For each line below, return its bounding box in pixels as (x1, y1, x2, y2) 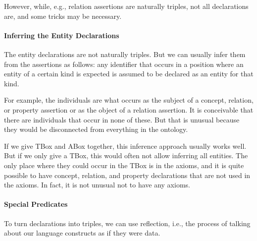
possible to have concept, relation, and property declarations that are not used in (4, 170, 251, 180)
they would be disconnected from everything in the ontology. (4, 124, 188, 134)
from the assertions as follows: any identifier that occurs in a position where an (4, 59, 244, 69)
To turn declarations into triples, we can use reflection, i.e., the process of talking (4, 218, 251, 228)
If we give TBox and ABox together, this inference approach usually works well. (4, 140, 247, 151)
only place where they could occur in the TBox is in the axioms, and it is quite (4, 160, 244, 170)
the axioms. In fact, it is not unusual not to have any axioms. (4, 180, 190, 190)
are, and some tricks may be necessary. (4, 10, 122, 21)
